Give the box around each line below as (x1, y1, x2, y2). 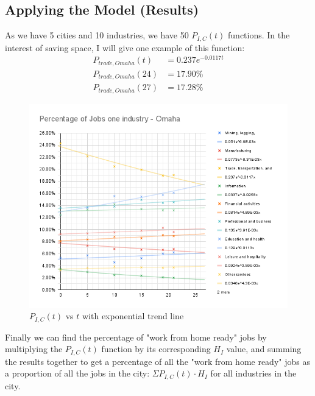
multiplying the (5, 342, 63, 355)
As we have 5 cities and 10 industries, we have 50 (5, 29, 189, 41)
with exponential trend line (82, 309, 184, 322)
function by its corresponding (101, 342, 211, 355)
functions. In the (228, 29, 290, 41)
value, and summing (226, 342, 302, 355)
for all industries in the (210, 367, 297, 380)
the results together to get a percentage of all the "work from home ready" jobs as (5, 355, 310, 367)
